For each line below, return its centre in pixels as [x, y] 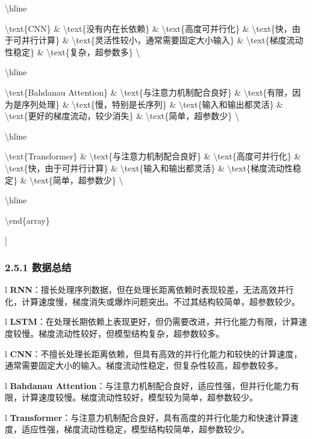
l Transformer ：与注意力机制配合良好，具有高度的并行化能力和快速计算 [148, 417]
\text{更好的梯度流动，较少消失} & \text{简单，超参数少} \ [122, 116]
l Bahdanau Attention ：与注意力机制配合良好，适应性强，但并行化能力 [148, 385]
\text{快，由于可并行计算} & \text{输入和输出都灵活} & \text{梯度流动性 [149, 167]
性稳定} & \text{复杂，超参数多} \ [73, 51]
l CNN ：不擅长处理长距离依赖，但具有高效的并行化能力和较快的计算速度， [154, 353]
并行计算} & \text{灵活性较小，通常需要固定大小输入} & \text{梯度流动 [162, 40]
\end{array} [27, 220]
